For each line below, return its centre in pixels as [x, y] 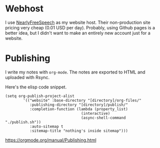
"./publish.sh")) [23, 122]
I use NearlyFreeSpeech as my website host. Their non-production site [78, 22]
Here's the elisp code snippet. [36, 87]
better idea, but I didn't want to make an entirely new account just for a [78, 33]
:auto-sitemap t [47, 126]
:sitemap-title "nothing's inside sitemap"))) [79, 131]
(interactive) [96, 113]
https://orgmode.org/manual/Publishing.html [51, 140]
